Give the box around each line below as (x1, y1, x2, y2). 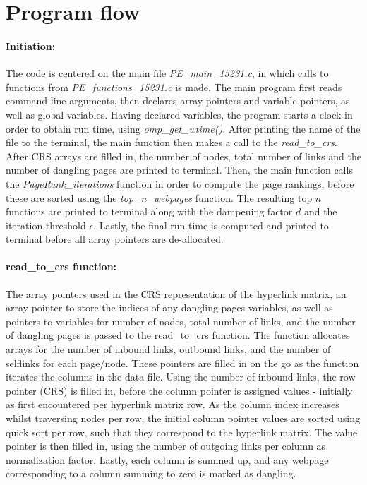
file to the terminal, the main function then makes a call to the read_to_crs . (6, 135, 337, 150)
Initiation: (6, 38, 56, 53)
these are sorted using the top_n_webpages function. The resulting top (6, 190, 313, 205)
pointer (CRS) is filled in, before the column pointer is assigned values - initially (6, 383, 353, 397)
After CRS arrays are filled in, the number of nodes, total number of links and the (6, 148, 361, 163)
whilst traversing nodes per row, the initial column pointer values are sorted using (6, 411, 361, 426)
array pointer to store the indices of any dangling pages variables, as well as (6, 300, 333, 315)
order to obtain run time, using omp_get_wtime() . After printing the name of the (6, 121, 361, 136)
